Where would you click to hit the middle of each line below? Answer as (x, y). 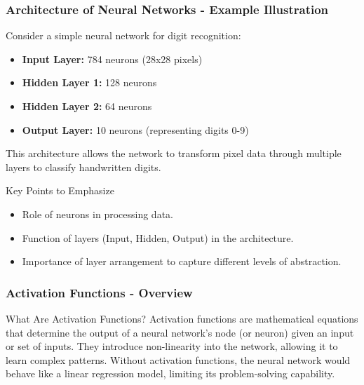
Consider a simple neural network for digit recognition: (123, 35)
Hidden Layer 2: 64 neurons (87, 106)
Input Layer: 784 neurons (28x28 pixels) (112, 59)
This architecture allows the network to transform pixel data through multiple (174, 153)
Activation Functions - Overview (99, 292)
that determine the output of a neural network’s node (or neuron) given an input (180, 332)
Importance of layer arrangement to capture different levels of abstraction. (182, 261)
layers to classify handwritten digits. (83, 167)
